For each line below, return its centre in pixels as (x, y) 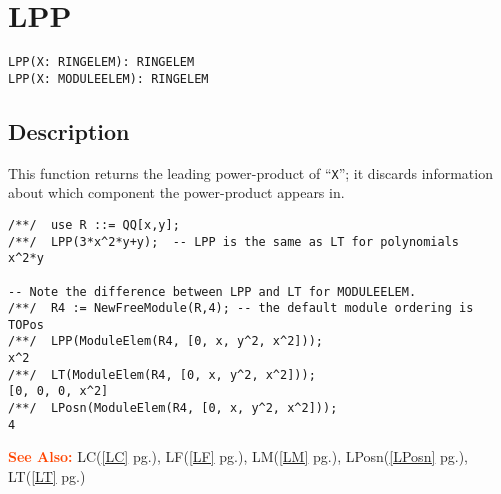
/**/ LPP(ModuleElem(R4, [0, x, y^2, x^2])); (165, 341)
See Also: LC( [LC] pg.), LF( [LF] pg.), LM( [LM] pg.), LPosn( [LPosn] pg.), (238, 456)
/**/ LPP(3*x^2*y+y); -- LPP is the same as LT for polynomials (234, 241)
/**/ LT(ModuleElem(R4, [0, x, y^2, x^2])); (162, 374)
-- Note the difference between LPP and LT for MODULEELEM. (212, 291)
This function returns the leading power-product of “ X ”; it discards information (250, 172)
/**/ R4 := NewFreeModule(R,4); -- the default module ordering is (241, 308)
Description (69, 130)
